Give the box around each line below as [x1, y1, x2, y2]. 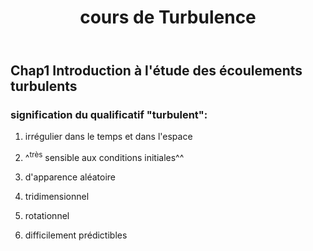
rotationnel [24, 210, 70, 222]
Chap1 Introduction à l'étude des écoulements [10, 62, 303, 80]
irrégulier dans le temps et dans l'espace [24, 131, 193, 143]
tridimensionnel [24, 191, 90, 203]
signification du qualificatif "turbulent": [10, 108, 208, 122]
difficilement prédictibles [24, 229, 128, 241]
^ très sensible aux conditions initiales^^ [24, 150, 185, 164]
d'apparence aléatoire [24, 171, 116, 183]
